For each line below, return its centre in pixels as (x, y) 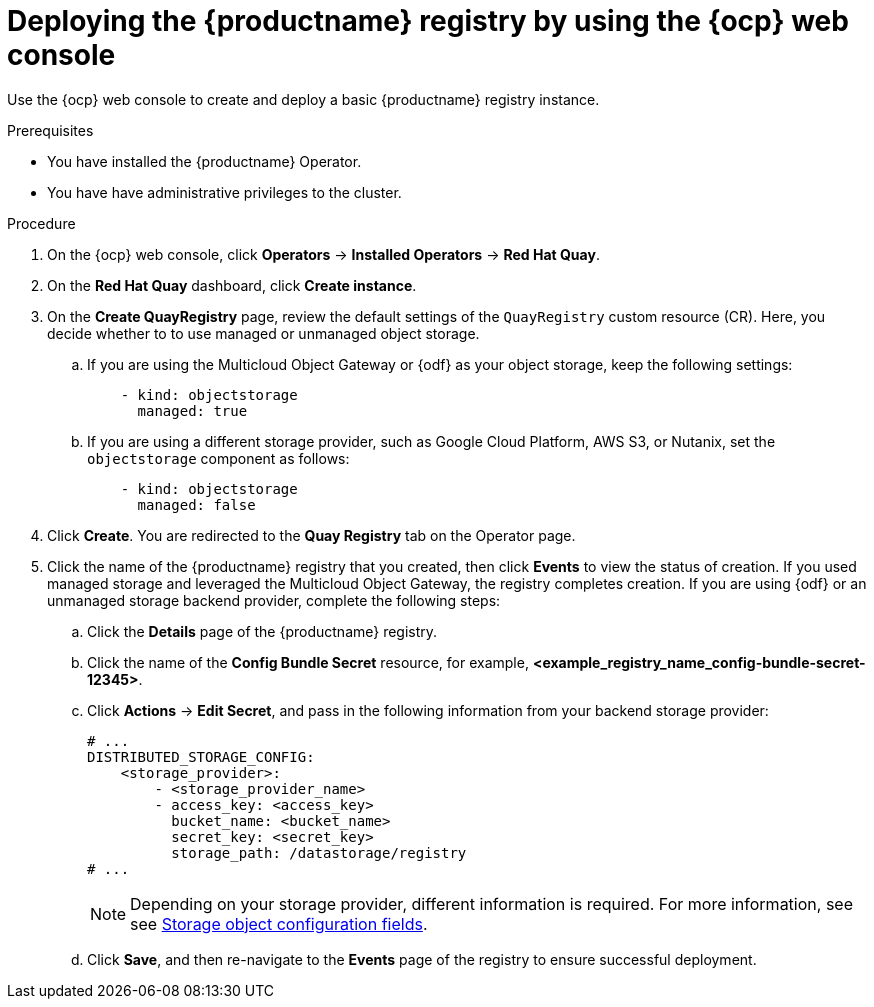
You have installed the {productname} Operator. (204, 161)
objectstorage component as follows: (218, 458)
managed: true (192, 410)
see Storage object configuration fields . (279, 923)
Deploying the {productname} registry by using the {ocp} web (428, 21)
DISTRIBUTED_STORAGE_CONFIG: (201, 756)
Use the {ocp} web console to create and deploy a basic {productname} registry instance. (303, 99)
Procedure (41, 223)
